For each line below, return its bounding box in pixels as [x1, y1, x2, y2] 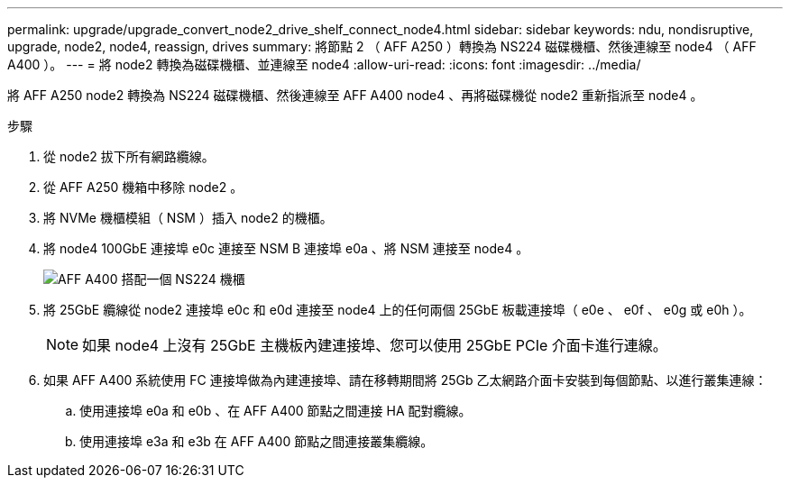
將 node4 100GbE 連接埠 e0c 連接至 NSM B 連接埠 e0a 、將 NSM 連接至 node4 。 [43, 241, 529, 256]
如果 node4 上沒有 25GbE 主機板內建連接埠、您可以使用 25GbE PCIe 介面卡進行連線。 [82, 336, 667, 354]
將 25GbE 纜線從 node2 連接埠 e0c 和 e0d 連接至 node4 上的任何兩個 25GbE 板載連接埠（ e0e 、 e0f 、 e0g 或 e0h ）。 [43, 302, 752, 317]
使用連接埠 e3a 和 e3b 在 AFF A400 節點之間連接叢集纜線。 [79, 434, 434, 449]
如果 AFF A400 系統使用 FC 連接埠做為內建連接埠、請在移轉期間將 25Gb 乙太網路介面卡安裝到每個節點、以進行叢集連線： [43, 372, 767, 388]
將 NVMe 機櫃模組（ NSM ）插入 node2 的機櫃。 [43, 210, 333, 225]
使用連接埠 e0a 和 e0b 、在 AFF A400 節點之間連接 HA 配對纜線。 [79, 403, 472, 418]
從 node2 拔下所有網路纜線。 [43, 149, 215, 164]
